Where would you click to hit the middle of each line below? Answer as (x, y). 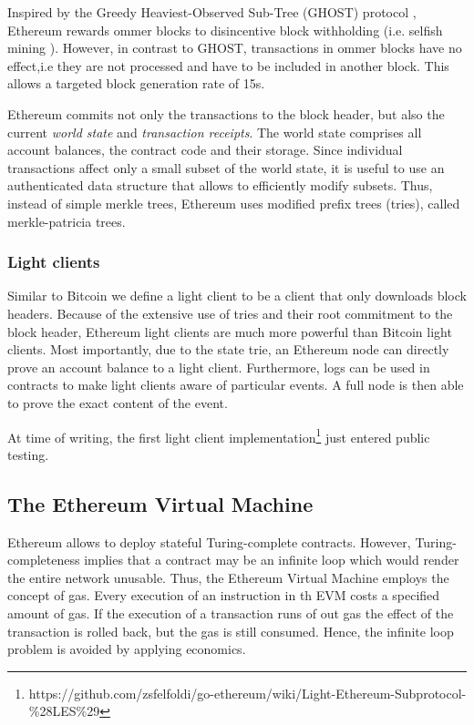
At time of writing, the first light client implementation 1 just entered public (219, 435)
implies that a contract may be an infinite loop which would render (272, 560)
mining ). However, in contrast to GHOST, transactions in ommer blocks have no (235, 48)
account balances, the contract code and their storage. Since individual (205, 150)
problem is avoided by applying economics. (127, 649)
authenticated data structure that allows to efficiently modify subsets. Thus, (220, 185)
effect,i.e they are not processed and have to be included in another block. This (228, 65)
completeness (44, 560)
